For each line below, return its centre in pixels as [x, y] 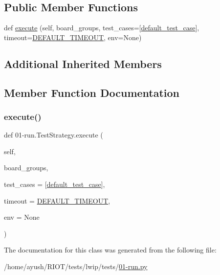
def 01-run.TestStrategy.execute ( [54, 135]
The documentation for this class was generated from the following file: [110, 250]
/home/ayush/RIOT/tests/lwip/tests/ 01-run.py [76, 266]
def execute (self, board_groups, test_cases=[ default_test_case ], [102, 28]
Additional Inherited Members [83, 63]
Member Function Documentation [92, 92]
